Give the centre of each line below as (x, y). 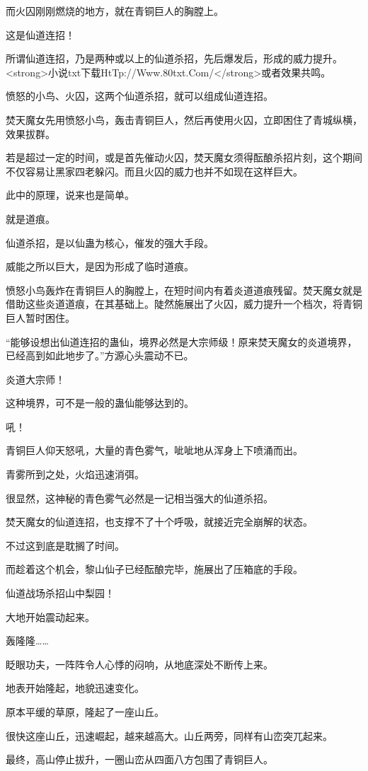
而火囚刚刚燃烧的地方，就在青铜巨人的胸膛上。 (115, 11)
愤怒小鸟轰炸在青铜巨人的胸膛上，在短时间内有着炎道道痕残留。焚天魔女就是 (184, 290)
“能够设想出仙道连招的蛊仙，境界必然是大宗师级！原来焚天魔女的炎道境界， (182, 341)
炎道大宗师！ (35, 379)
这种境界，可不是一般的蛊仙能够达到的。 (100, 403)
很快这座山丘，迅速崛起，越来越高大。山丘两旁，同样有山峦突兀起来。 (169, 735)
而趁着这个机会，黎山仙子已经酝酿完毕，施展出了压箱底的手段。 (154, 569)
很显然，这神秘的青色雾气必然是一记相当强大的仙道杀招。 (139, 498)
